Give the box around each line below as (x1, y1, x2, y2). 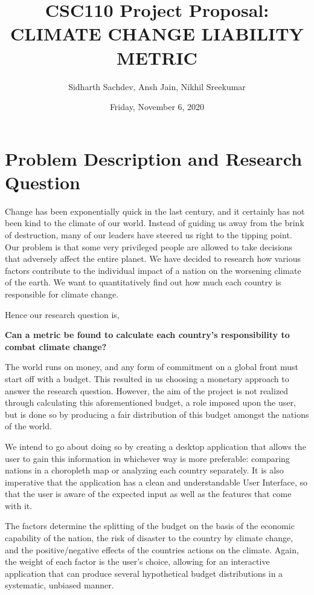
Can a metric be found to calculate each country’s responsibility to (5, 328, 290, 341)
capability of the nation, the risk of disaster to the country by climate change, (5, 532, 293, 544)
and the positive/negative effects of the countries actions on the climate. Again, (5, 543, 299, 556)
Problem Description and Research (5, 146, 303, 171)
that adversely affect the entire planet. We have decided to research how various (5, 252, 301, 265)
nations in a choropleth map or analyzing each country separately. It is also (5, 464, 284, 476)
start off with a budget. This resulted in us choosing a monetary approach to (5, 372, 289, 385)
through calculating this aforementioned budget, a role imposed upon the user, (5, 396, 296, 409)
